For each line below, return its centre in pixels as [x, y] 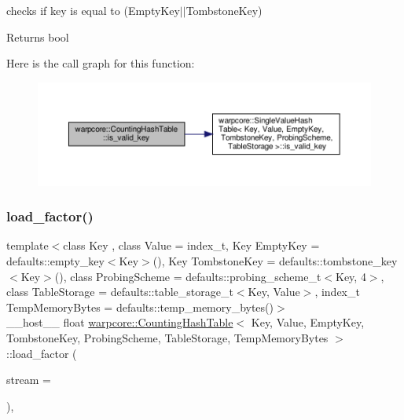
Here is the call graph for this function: [101, 63]
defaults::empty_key [55, 261]
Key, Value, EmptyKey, [308, 322]
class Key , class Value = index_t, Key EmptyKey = [191, 245]
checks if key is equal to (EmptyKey [93, 10]
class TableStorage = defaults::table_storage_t [120, 292]
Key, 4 [351, 276]
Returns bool [38, 37]
